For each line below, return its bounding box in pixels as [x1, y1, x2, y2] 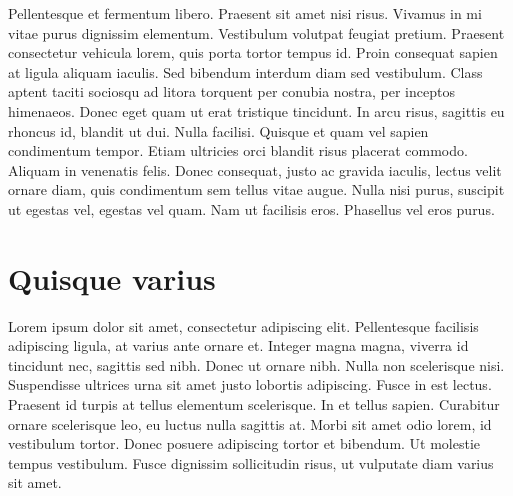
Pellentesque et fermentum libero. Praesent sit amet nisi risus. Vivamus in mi [8, 3, 482, 23]
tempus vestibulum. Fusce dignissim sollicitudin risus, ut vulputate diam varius [8, 452, 494, 473]
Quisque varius [8, 257, 216, 298]
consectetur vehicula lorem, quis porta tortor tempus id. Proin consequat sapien [8, 42, 498, 63]
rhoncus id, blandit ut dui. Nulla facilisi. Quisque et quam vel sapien [8, 120, 429, 141]
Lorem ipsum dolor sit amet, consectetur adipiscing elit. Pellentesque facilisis [8, 315, 479, 336]
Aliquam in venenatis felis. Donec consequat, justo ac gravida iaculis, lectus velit [8, 159, 502, 180]
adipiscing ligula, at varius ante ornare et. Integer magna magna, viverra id [8, 335, 469, 356]
